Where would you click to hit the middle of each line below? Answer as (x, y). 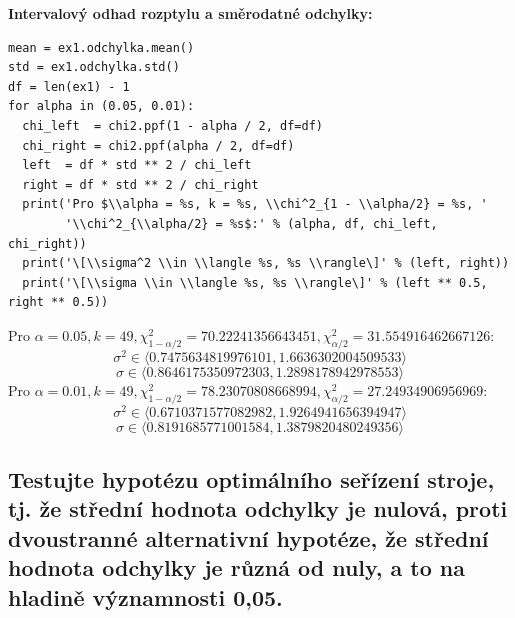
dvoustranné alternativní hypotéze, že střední (248, 537)
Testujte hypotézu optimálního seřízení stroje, (251, 479)
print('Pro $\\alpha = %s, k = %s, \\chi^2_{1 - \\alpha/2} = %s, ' (255, 204)
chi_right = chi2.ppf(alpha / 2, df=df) (158, 145)
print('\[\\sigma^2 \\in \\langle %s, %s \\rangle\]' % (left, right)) (266, 263)
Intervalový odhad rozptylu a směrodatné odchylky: (190, 13)
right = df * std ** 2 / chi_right (140, 184)
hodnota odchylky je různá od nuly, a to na (236, 567)
